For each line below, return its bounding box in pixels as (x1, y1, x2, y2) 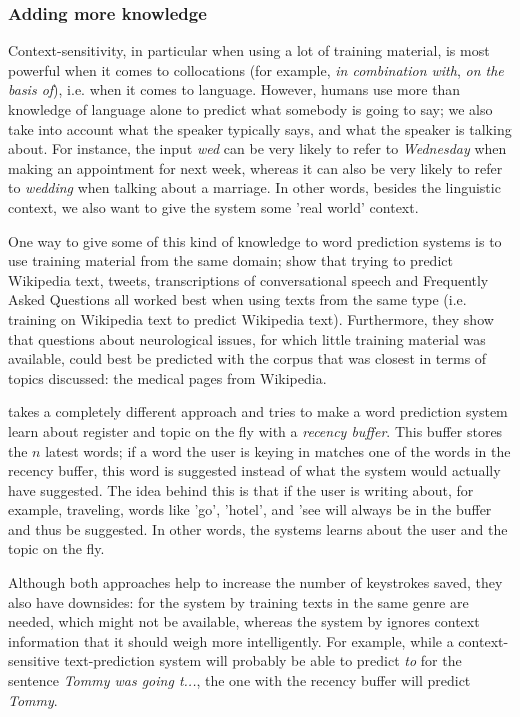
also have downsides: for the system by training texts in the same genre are (8, 591, 469, 612)
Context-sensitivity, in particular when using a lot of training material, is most (8, 40, 490, 61)
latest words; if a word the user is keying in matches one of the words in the (45, 440, 511, 461)
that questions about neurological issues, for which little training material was (8, 328, 486, 349)
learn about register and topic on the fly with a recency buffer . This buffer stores (8, 420, 503, 441)
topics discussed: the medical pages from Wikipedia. (8, 367, 327, 388)
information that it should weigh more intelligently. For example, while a (8, 630, 454, 651)
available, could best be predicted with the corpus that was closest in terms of (8, 348, 487, 369)
